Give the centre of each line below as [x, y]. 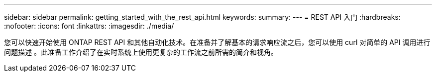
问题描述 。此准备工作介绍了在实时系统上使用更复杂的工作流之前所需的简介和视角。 [141, 52]
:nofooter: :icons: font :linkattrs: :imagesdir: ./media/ [89, 26]
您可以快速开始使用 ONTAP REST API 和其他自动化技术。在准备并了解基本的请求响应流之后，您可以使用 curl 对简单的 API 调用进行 [217, 42]
